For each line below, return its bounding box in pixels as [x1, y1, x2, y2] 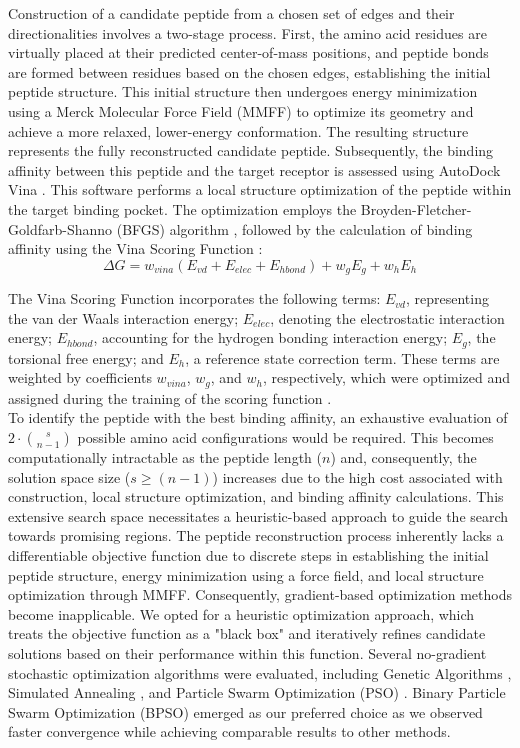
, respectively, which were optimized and [262, 367, 511, 388]
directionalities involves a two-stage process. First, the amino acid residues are [8, 22, 487, 43]
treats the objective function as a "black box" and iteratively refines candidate [8, 623, 486, 644]
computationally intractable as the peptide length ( [8, 447, 322, 468]
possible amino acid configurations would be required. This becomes [77, 427, 494, 448]
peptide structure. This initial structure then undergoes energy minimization [8, 81, 478, 102]
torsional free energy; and [8, 347, 164, 368]
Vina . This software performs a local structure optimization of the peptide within [8, 179, 512, 200]
